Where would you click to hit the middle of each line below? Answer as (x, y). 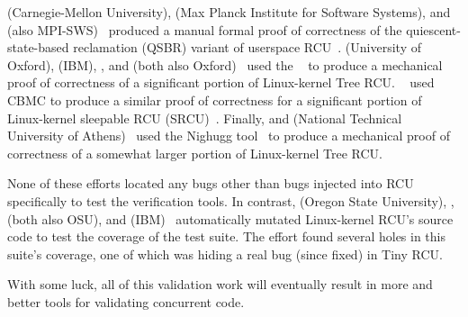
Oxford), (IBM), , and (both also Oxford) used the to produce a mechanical (225, 64)
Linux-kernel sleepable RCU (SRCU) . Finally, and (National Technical (205, 118)
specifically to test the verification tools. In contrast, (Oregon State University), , (231, 200)
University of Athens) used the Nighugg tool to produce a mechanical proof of (229, 136)
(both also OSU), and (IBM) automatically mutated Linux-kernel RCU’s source (230, 218)
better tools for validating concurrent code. (126, 301)
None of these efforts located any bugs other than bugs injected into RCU (211, 183)
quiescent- (433, 29)
